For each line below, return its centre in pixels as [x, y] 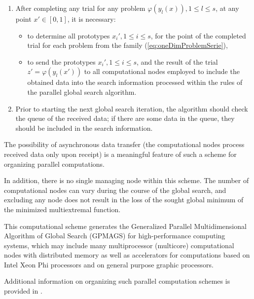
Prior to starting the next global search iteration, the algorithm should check [132, 108]
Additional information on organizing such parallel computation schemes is [117, 281]
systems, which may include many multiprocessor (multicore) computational [119, 245]
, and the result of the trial [177, 61]
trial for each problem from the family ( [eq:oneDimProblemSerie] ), [127, 45]
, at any [227, 8]
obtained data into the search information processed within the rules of [135, 82]
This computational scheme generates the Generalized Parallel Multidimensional [125, 226]
